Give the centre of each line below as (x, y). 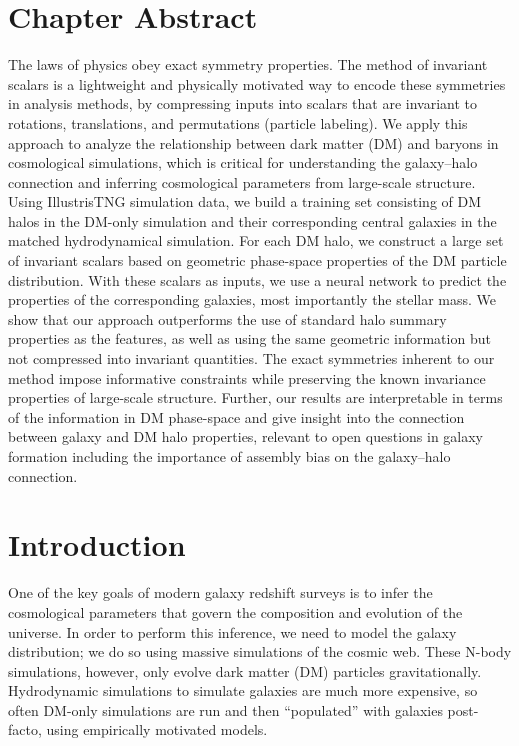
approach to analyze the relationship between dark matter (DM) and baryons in (253, 142)
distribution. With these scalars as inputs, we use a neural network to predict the (257, 279)
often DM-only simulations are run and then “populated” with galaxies (225, 709)
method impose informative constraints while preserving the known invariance (247, 377)
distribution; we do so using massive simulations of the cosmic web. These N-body (260, 651)
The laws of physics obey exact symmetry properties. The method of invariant (248, 64)
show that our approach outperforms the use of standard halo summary (227, 318)
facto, (25, 729)
